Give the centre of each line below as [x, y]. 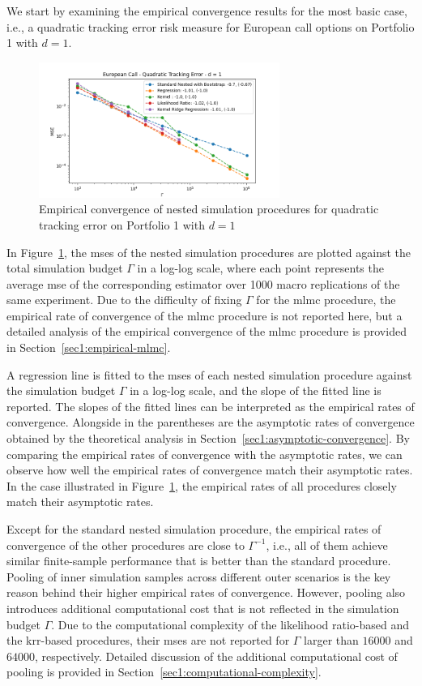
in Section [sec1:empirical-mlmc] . [89, 347]
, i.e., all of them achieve [327, 545]
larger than [331, 640]
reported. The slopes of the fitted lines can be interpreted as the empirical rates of [211, 406]
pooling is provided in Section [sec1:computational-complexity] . [164, 672]
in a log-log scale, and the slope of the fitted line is [256, 390]
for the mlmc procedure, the [326, 300]
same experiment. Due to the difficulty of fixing [124, 300]
